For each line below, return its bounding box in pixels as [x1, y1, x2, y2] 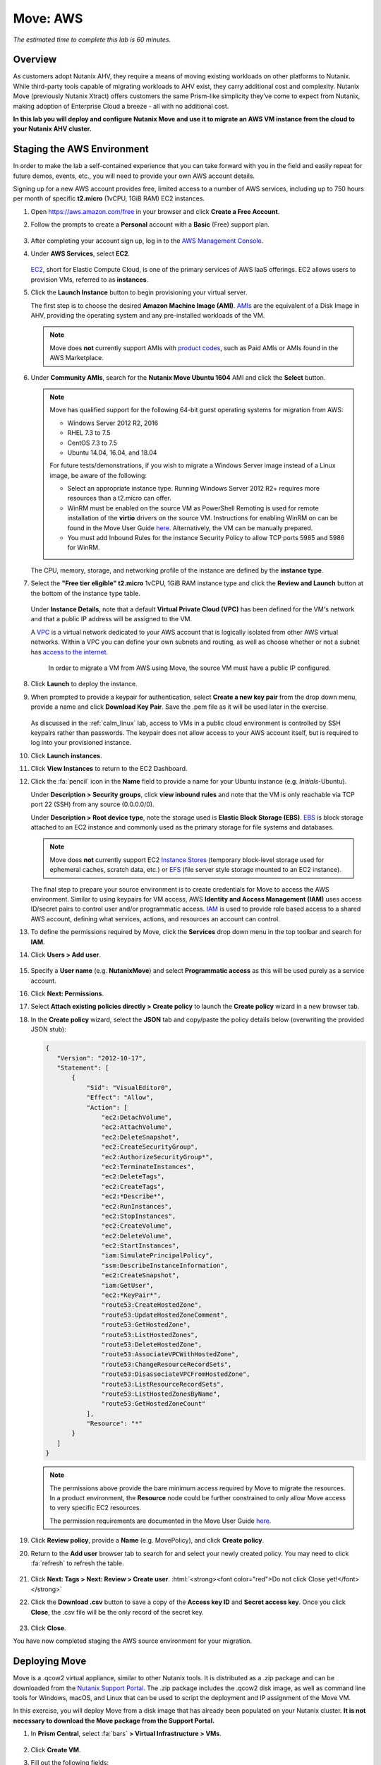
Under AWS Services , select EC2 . [30, 249, 131, 258]
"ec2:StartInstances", [101, 1242, 180, 1250]
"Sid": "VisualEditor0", [86, 1084, 173, 1091]
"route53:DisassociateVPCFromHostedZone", [101, 1370, 250, 1378]
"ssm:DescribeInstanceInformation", [101, 1261, 229, 1269]
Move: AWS [13, 11, 83, 26]
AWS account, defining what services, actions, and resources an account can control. [30, 914, 280, 923]
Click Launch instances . [30, 751, 102, 760]
